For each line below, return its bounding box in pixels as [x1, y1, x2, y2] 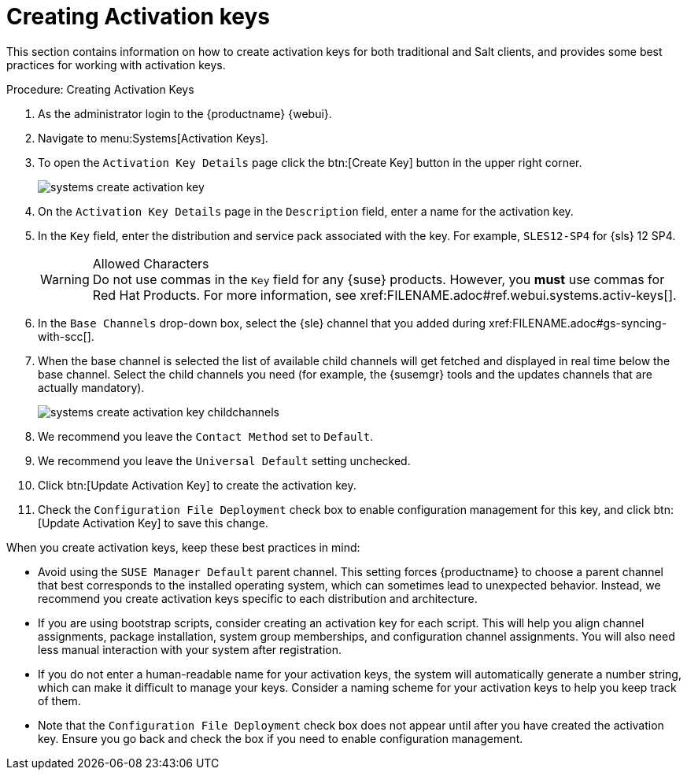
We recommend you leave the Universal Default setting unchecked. [38, 453, 411, 467]
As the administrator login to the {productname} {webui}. [38, 106, 332, 120]
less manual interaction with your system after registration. [38, 642, 342, 656]
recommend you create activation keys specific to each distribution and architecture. [38, 591, 478, 605]
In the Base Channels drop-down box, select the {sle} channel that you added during [38, 316, 486, 330]
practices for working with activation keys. [6, 57, 226, 72]
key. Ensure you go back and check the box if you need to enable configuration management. [38, 731, 523, 745]
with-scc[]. [38, 329, 94, 343]
